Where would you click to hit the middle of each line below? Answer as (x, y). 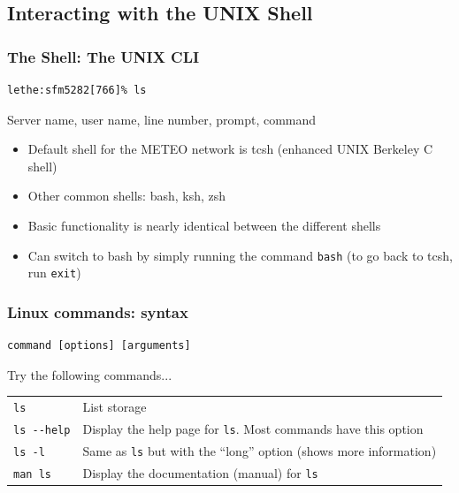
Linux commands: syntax (98, 311)
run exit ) (54, 273)
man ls (32, 474)
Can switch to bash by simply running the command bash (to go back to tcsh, (240, 255)
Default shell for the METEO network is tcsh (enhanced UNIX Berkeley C (230, 149)
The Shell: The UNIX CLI (103, 56)
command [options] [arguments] (99, 346)
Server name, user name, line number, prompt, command (162, 119)
